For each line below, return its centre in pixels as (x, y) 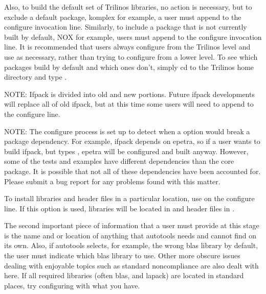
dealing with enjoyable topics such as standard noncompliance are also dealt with (131, 265)
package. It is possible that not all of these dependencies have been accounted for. (132, 171)
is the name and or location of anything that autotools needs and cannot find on (130, 235)
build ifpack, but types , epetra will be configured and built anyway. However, (126, 151)
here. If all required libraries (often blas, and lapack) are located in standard (124, 275)
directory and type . (36, 77)
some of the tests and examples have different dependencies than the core (119, 161)
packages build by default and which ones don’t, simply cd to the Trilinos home (129, 67)
